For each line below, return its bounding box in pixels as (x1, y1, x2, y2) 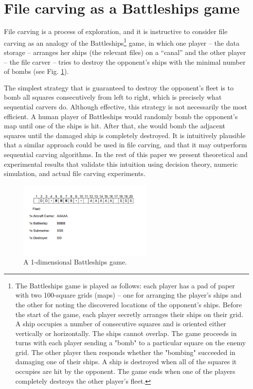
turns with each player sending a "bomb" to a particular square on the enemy (15, 337, 246, 348)
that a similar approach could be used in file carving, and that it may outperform (4, 140, 247, 150)
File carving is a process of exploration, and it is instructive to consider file (4, 26, 228, 36)
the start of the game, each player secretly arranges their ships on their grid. (15, 309, 243, 319)
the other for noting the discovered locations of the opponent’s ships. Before (15, 299, 242, 309)
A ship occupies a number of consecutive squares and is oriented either (15, 318, 226, 329)
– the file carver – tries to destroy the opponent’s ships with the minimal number (4, 56, 246, 67)
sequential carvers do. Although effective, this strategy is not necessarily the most (4, 101, 248, 111)
